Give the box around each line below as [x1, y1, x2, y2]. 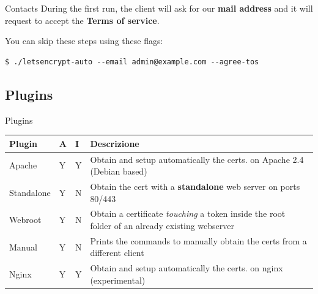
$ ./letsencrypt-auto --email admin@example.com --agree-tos [5, 57, 259, 66]
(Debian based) [90, 165, 147, 178]
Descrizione [90, 137, 139, 149]
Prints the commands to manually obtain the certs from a [90, 234, 307, 247]
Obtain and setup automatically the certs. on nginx [90, 262, 283, 274]
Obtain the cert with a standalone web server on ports [90, 179, 300, 192]
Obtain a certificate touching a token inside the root [90, 207, 286, 220]
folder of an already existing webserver [90, 219, 234, 232]
